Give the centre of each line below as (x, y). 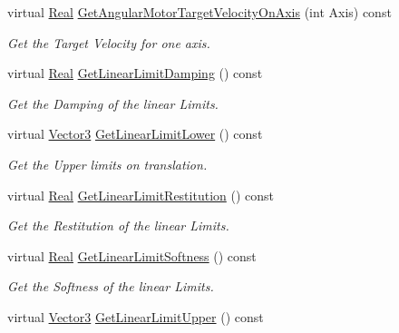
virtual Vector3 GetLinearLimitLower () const (135, 134)
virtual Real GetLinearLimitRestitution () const (141, 195)
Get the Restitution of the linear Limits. (118, 225)
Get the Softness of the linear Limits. (111, 286)
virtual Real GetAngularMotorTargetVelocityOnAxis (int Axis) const (199, 12)
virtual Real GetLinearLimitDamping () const (135, 73)
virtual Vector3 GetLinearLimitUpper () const (136, 316)
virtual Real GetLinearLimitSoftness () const (132, 255)
